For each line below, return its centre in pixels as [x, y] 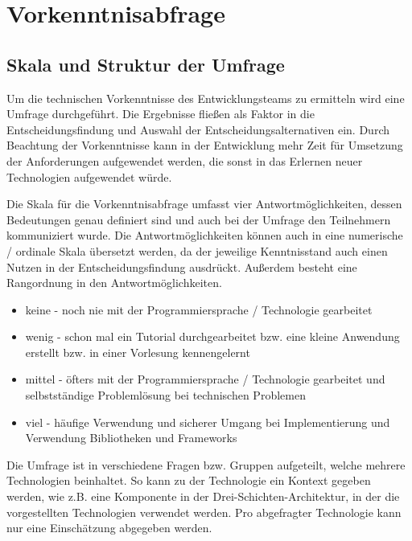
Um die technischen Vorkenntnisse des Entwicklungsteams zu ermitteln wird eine [206, 98]
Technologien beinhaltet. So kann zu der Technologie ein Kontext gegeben [189, 480]
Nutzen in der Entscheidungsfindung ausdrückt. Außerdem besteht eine [182, 266]
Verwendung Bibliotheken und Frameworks [131, 438]
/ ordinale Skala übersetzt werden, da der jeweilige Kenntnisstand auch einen [197, 250]
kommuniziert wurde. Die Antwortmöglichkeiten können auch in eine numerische [205, 235]
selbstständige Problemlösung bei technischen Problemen [165, 395]
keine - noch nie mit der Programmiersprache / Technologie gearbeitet [199, 309]
